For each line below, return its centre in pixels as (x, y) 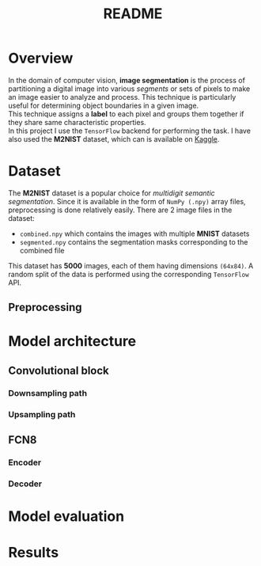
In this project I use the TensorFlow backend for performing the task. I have (130, 131)
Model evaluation (66, 517)
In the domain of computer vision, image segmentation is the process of (127, 80)
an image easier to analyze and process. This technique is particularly (122, 97)
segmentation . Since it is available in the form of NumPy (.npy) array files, (127, 201)
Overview (41, 58)
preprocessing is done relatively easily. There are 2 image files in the (120, 210)
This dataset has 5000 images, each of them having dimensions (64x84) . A (131, 265)
